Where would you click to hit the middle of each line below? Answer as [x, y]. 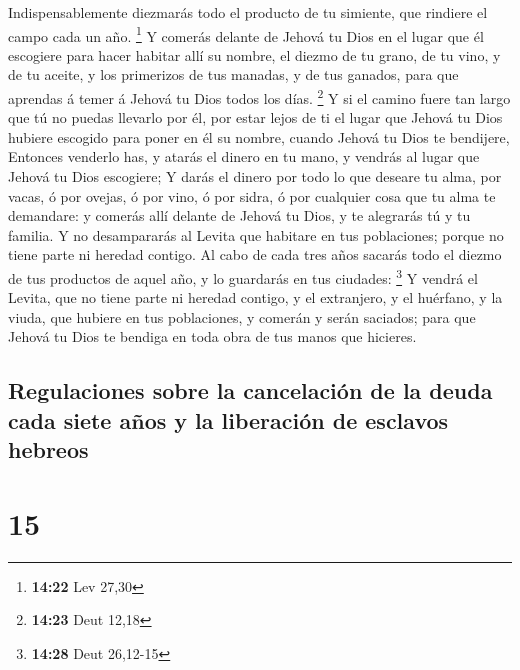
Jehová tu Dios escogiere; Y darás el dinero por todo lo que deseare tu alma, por [255, 176]
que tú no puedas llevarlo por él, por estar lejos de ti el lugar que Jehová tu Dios [255, 117]
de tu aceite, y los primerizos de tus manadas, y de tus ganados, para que [233, 74]
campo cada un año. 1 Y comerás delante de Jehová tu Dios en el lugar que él [246, 34]
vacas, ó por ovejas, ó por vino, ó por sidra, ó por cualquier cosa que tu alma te [252, 195]
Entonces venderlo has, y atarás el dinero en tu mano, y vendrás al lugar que [244, 156]
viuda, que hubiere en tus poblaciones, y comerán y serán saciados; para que [242, 316]
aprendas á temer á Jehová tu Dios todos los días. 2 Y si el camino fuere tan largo [259, 96]
